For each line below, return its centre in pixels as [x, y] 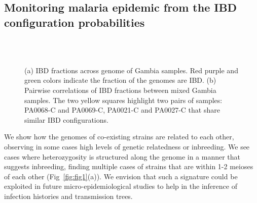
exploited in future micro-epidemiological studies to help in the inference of [121, 186]
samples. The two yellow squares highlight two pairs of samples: [123, 100]
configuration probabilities [75, 22]
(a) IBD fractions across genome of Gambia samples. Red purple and [131, 70]
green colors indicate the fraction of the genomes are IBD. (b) [120, 80]
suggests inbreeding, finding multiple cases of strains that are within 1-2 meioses [129, 166]
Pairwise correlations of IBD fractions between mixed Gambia [120, 90]
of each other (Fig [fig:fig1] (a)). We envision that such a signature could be [121, 176]
